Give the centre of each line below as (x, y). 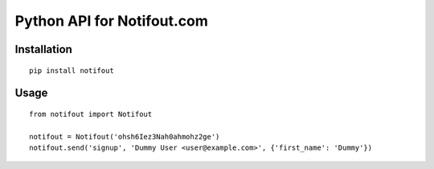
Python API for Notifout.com (112, 21)
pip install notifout (72, 70)
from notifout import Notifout (91, 114)
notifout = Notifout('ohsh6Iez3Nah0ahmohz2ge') (125, 137)
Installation (43, 49)
